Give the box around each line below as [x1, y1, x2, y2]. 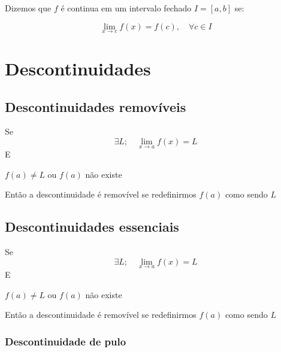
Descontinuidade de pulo [5, 333, 126, 348]
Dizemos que [5, 2, 52, 14]
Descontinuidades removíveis [5, 97, 186, 116]
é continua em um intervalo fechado [61, 2, 192, 14]
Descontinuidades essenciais [5, 217, 179, 236]
